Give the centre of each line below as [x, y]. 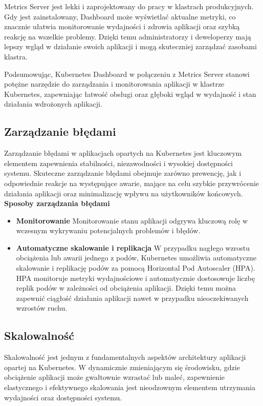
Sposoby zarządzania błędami [57, 203]
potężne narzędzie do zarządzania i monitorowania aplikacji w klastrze [114, 84]
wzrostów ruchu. [42, 308]
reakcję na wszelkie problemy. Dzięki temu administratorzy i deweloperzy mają [128, 36]
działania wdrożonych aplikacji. [53, 104]
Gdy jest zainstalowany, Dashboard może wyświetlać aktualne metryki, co [120, 16]
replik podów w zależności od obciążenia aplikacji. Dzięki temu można [126, 288]
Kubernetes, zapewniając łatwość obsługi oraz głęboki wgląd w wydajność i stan [130, 94]
